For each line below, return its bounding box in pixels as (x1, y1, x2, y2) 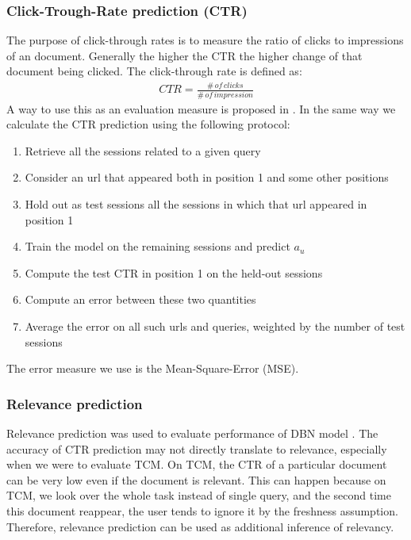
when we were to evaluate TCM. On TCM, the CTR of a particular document (6, 456, 387, 473)
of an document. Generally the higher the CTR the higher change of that (6, 47, 363, 63)
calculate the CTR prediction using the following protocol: (6, 116, 290, 132)
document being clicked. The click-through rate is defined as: (6, 63, 302, 79)
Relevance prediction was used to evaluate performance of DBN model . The (6, 425, 378, 441)
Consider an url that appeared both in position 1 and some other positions (25, 169, 389, 186)
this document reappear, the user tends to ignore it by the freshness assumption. (6, 502, 398, 519)
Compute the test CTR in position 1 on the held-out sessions (25, 264, 323, 281)
